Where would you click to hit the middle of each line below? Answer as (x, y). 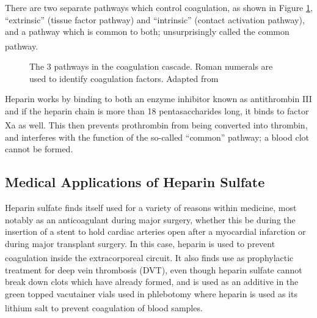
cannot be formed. (39, 149)
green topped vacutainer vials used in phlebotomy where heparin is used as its (151, 293)
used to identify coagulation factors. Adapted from (124, 78)
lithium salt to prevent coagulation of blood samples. (104, 308)
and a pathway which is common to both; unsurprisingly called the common (147, 31)
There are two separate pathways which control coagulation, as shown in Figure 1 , (159, 7)
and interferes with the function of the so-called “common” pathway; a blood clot (157, 137)
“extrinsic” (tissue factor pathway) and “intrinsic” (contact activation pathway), (155, 19)
